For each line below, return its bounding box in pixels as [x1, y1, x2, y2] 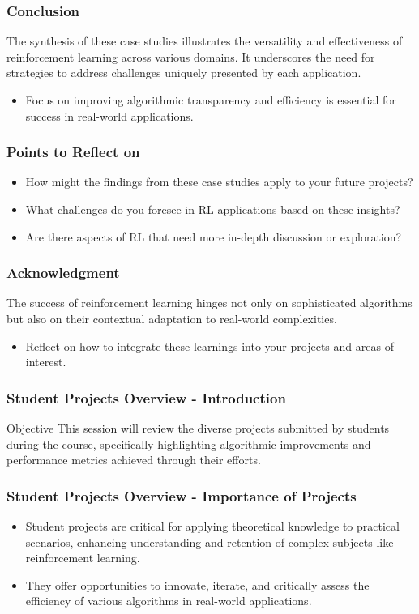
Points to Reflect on [6, 142, 140, 162]
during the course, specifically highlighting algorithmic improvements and [6, 435, 371, 452]
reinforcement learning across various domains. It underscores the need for [6, 48, 375, 65]
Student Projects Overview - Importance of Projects [6, 485, 357, 505]
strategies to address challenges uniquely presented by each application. [6, 64, 361, 81]
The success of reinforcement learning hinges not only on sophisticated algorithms [6, 294, 413, 311]
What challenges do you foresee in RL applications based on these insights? [25, 201, 400, 217]
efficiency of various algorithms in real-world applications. [25, 592, 312, 609]
